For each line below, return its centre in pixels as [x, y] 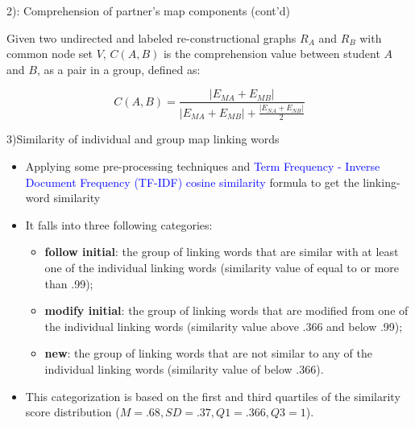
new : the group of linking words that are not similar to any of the [208, 353]
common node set [50, 54]
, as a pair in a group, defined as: [118, 69]
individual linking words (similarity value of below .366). [184, 368]
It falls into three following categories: [119, 224]
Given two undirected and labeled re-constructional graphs [151, 37]
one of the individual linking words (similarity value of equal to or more [222, 267]
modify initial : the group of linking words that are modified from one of [226, 310]
